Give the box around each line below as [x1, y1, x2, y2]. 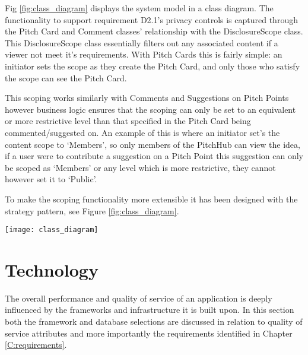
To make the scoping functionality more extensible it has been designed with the [5, 192, 298, 205]
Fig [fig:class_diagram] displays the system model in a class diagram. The [5, 2, 274, 14]
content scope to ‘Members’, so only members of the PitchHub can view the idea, [5, 138, 300, 150]
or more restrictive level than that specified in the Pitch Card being [5, 115, 251, 127]
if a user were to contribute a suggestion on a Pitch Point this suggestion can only [5, 150, 304, 162]
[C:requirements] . [5, 338, 67, 351]
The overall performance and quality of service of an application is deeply [5, 291, 272, 304]
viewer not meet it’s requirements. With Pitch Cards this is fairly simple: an [5, 48, 282, 61]
